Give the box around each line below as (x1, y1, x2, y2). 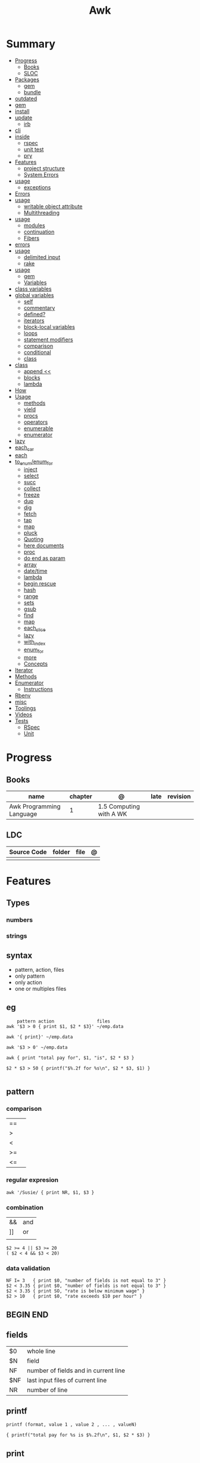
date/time (23, 567, 48, 574)
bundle (23, 88, 41, 96)
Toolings (14, 704, 36, 712)
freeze (23, 491, 40, 498)
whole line (26, 1347, 55, 1355)
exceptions (23, 183, 51, 191)
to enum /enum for (14, 458, 53, 466)
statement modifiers (23, 335, 73, 343)
